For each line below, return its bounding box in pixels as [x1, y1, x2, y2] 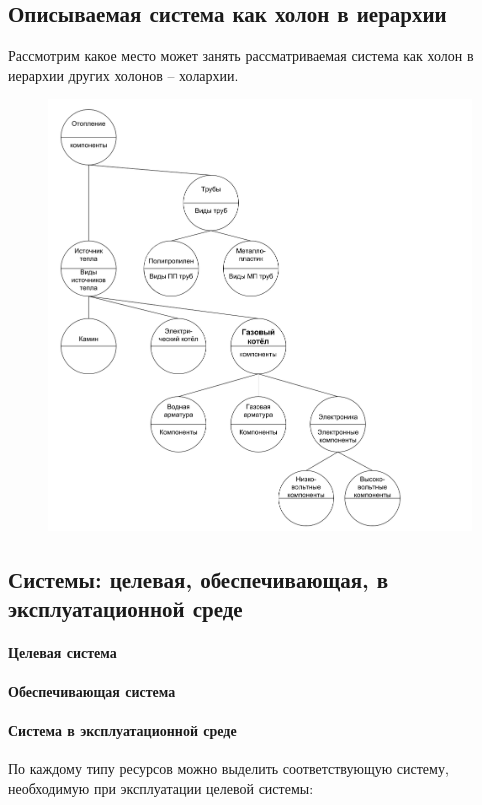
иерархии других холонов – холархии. [8, 64, 239, 85]
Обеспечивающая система [8, 681, 176, 702]
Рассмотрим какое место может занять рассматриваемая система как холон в [8, 45, 474, 66]
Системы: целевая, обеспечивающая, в [8, 563, 389, 594]
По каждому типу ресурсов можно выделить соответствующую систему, [8, 758, 449, 779]
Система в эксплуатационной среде [8, 720, 237, 741]
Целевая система [8, 641, 117, 662]
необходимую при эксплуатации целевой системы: [8, 778, 314, 799]
